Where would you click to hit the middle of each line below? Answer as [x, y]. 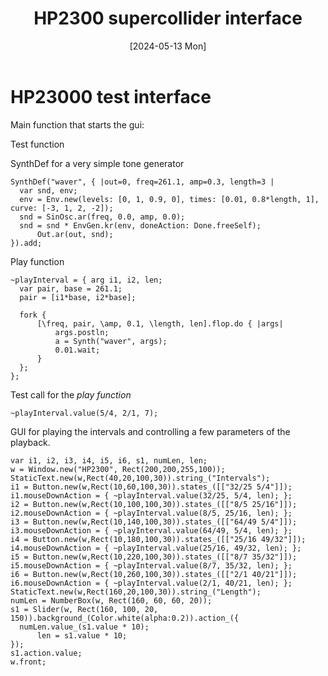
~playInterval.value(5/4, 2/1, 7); [84, 413]
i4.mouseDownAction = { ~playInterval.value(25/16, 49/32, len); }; [156, 548]
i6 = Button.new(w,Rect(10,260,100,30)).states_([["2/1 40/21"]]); [154, 574]
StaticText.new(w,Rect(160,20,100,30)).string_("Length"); [136, 592]
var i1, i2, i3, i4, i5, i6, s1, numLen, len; [109, 460]
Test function [37, 144]
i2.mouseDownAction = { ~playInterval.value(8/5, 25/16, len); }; [151, 513]
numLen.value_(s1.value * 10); [84, 627]
